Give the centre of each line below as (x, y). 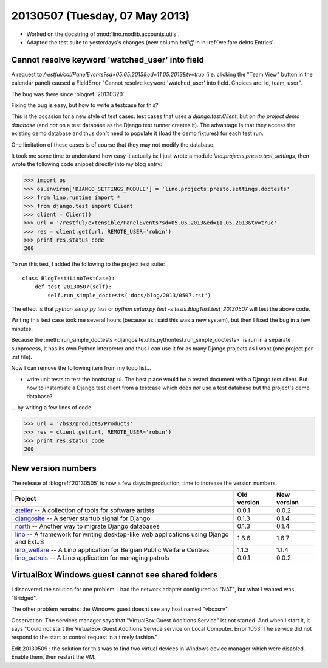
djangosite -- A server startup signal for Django (83, 518)
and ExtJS (29, 541)
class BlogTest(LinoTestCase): (69, 278)
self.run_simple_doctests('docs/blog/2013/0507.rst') (129, 295)
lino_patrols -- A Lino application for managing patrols (92, 558)
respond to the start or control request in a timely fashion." (84, 637)
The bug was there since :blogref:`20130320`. (69, 94)
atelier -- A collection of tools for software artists (85, 510)
